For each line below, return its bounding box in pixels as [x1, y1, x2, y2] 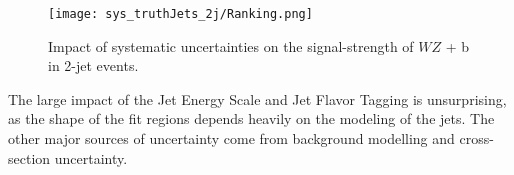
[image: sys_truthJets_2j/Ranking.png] [48, 7, 313, 21]
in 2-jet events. [48, 55, 139, 76]
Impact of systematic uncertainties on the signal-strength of [48, 35, 414, 56]
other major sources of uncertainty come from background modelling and [8, 128, 455, 149]
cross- [459, 128, 494, 149]
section [8, 147, 51, 168]
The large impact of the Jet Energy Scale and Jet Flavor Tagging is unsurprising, [8, 88, 507, 109]
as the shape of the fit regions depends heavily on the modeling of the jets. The [8, 108, 495, 129]
